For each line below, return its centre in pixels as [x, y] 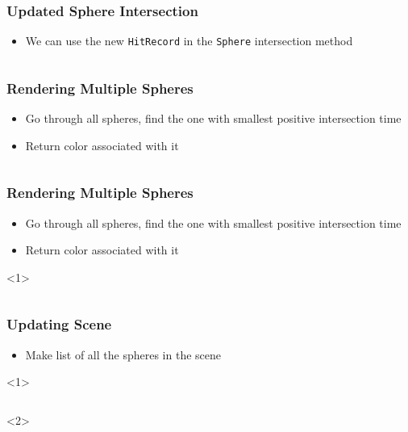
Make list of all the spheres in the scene [123, 354]
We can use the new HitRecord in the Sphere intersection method [189, 41]
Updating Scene [59, 324]
